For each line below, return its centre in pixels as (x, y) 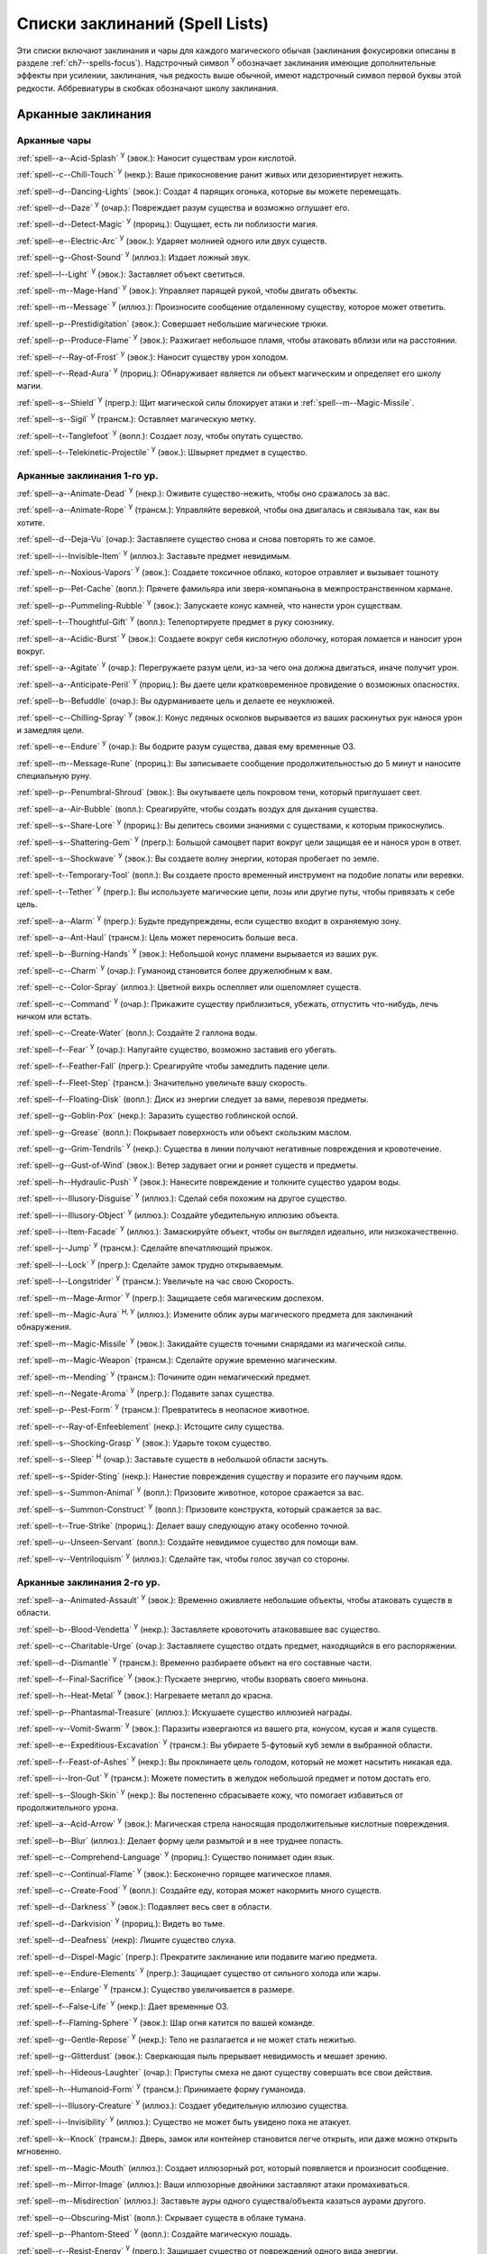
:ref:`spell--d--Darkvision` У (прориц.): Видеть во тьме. (121, 1923)
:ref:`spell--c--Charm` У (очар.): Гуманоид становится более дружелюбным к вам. (175, 970)
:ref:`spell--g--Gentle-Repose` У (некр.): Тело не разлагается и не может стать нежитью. (187, 2039)
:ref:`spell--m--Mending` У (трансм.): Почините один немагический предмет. (164, 1376)
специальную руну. (54, 776)
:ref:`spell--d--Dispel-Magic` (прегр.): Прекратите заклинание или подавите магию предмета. (197, 1956)
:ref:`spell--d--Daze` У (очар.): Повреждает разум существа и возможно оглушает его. (184, 207)
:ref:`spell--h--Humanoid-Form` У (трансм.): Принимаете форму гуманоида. (161, 2089)
